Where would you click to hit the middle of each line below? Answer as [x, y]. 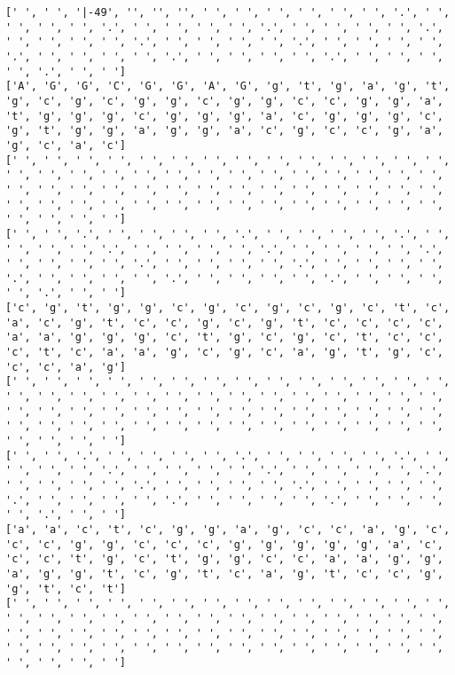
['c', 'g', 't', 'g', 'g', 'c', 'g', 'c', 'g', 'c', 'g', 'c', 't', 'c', [228, 308]
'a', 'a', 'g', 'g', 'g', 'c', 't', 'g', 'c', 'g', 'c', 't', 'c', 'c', [224, 337]
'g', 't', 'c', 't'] [66, 589]
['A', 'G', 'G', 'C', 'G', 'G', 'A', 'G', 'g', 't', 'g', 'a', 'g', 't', [228, 86]
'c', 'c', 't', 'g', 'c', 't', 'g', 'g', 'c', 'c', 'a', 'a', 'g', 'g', [224, 559]
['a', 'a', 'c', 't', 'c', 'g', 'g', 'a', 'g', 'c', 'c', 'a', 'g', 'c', [228, 529]
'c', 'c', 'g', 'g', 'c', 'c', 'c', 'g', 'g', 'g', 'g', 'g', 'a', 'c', [224, 544]
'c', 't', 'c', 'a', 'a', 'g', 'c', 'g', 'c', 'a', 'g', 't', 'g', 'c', [224, 353]
